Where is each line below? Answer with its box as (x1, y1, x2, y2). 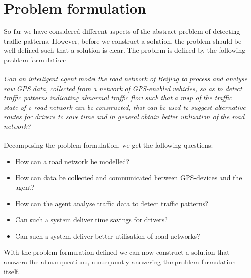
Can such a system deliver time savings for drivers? (15, 215, 168, 225)
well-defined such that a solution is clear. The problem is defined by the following (4, 45, 246, 55)
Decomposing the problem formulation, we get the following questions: (4, 140, 213, 150)
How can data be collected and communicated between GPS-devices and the (15, 172, 242, 183)
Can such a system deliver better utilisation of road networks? (15, 231, 200, 241)
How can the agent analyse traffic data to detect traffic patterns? (15, 198, 208, 208)
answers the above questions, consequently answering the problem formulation (4, 257, 236, 266)
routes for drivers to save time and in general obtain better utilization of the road (4, 111, 245, 122)
